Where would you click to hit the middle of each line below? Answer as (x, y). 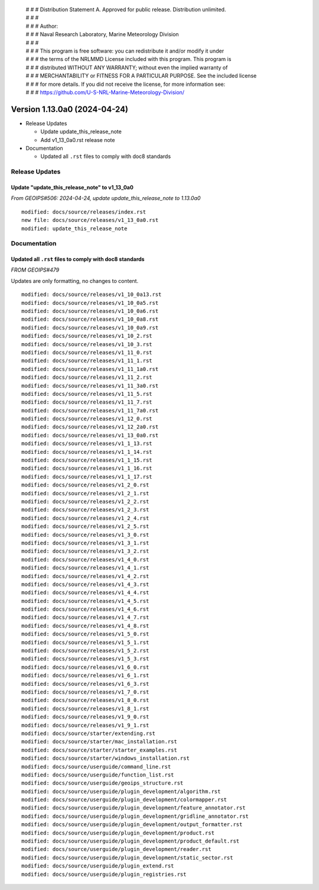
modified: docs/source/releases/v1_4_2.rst (85, 576)
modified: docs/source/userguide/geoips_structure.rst (102, 783)
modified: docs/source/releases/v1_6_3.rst (85, 684)
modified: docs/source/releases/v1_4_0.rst (85, 560)
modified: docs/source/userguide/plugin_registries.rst (104, 874)
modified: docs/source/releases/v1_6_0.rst (85, 667)
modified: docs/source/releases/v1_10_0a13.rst (92, 295)
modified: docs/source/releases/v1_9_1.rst (85, 725)
